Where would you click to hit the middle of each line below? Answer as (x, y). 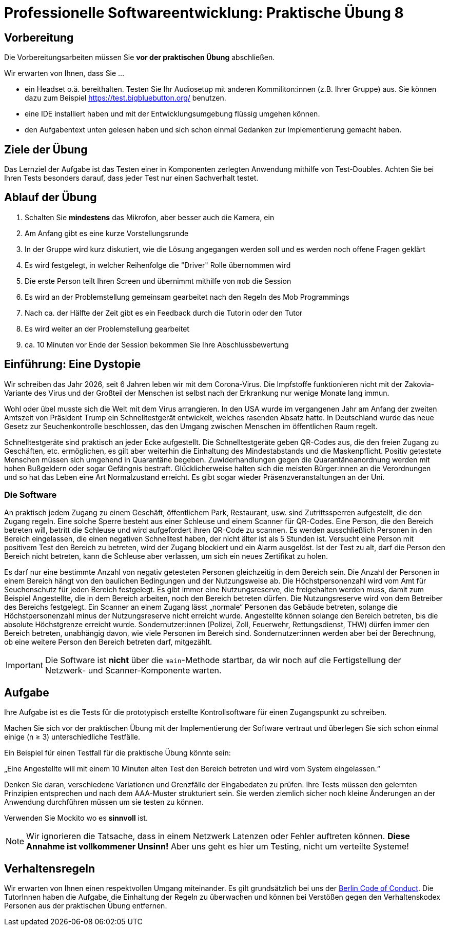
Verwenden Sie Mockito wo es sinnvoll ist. (76, 818)
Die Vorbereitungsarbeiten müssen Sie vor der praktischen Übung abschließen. (140, 57)
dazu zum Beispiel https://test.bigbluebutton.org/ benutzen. (125, 98)
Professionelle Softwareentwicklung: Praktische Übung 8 (204, 13)
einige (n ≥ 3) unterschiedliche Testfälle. (72, 737)
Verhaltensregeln (50, 868)
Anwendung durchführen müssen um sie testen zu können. (104, 802)
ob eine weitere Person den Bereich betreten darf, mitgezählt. (108, 642)
